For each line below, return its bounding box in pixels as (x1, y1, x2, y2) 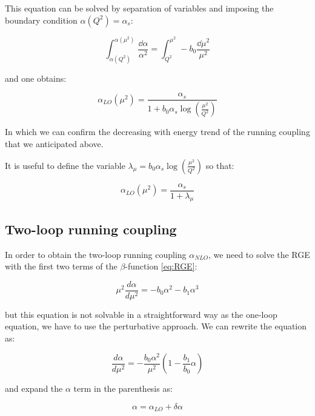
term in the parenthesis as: (73, 382, 173, 395)
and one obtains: (5, 71, 67, 84)
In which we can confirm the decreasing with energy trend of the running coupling (5, 125, 310, 138)
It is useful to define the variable (5, 159, 125, 171)
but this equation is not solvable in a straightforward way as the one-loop (5, 308, 277, 320)
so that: (205, 159, 234, 171)
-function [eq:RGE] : (125, 260, 197, 272)
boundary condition (5, 13, 78, 26)
